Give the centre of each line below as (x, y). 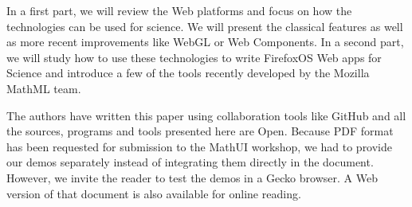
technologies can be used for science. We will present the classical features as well (205, 26)
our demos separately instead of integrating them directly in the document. (190, 162)
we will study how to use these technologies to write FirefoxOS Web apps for (194, 57)
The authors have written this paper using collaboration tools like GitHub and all (206, 115)
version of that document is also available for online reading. (154, 193)
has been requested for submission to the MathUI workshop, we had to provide (200, 146)
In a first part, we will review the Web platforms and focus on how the (179, 10)
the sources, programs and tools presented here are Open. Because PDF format (200, 131)
